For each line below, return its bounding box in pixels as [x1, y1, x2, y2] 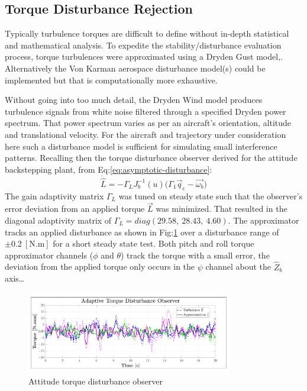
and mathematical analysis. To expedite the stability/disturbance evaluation [5, 38, 282, 51]
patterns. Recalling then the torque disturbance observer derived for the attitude [5, 151, 298, 164]
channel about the [205, 260, 271, 273]
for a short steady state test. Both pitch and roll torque [53, 237, 254, 250]
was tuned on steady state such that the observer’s [118, 189, 303, 202]
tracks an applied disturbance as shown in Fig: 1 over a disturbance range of [5, 225, 279, 238]
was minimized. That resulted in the [156, 202, 287, 215]
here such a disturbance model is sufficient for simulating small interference [5, 140, 277, 152]
